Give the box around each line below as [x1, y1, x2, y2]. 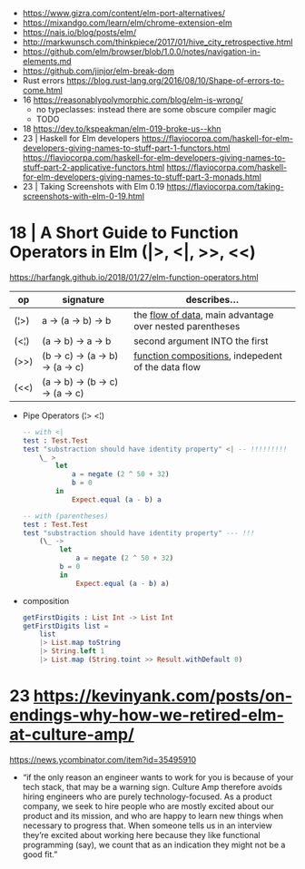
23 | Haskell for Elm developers [22, 133, 141, 143]
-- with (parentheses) [22, 512, 109, 521]
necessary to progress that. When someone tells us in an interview [22, 820, 272, 831]
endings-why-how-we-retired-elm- [9, 705, 284, 726]
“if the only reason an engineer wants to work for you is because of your [22, 771, 294, 783]
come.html [22, 85, 64, 95]
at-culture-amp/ [9, 725, 134, 745]
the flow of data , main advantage [133, 308, 274, 321]
